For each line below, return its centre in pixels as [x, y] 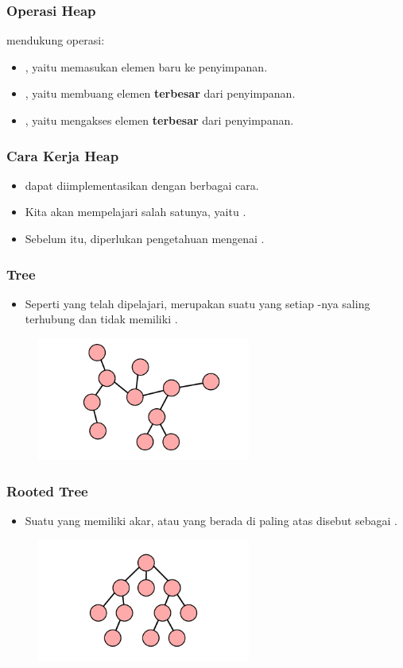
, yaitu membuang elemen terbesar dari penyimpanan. [160, 93]
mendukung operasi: [56, 40]
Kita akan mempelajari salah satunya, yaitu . [136, 212]
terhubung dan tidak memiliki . [101, 319]
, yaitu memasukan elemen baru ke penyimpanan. [146, 66]
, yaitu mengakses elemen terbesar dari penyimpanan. [159, 120]
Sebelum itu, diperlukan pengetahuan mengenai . [145, 238]
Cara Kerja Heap [63, 155]
